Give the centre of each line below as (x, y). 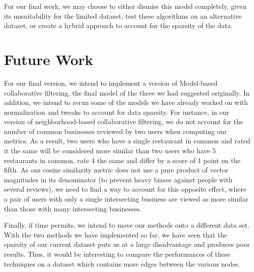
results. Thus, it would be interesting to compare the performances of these (117, 254)
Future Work (49, 59)
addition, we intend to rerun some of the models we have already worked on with (126, 102)
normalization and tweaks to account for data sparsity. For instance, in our (117, 112)
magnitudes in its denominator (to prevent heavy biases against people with (118, 179)
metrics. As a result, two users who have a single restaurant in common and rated (127, 141)
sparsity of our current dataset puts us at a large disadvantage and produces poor (127, 244)
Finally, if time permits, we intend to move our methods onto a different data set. (127, 225)
